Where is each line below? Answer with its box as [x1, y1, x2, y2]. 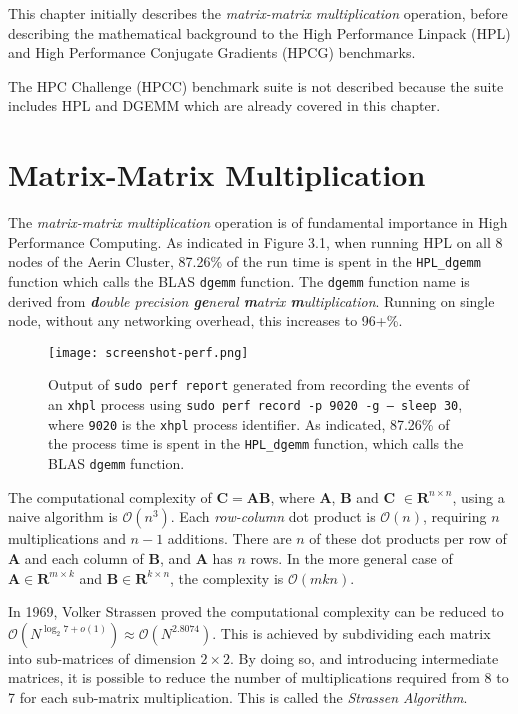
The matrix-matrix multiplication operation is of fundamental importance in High [8, 212, 508, 233]
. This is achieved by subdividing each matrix [212, 622, 491, 643]
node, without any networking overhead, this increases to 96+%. [8, 310, 403, 331]
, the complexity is [170, 567, 284, 588]
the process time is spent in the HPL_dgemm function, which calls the [48, 433, 464, 454]
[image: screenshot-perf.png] [48, 345, 249, 360]
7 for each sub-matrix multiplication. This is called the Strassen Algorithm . [8, 686, 468, 707]
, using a [452, 486, 505, 507]
